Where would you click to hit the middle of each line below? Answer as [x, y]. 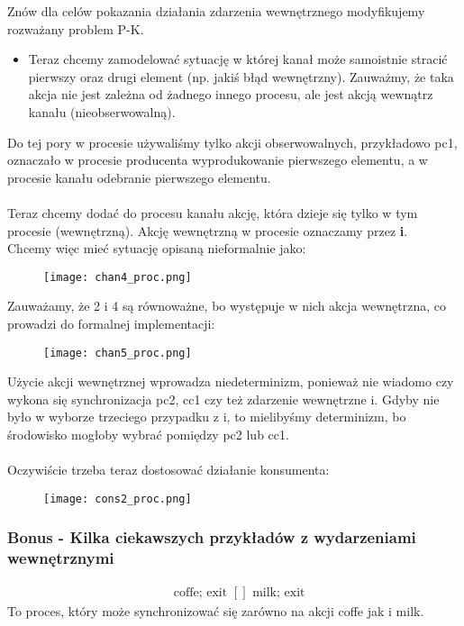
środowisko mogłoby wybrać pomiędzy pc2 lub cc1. [148, 434]
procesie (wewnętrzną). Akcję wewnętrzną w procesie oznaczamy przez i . [208, 230]
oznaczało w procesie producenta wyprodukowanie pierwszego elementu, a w [218, 160]
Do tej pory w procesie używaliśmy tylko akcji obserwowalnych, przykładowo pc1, [232, 142]
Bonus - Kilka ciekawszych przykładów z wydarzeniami [212, 537]
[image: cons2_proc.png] [118, 499]
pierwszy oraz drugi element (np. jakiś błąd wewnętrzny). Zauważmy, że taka [241, 76]
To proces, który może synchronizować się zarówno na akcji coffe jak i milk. [216, 610]
